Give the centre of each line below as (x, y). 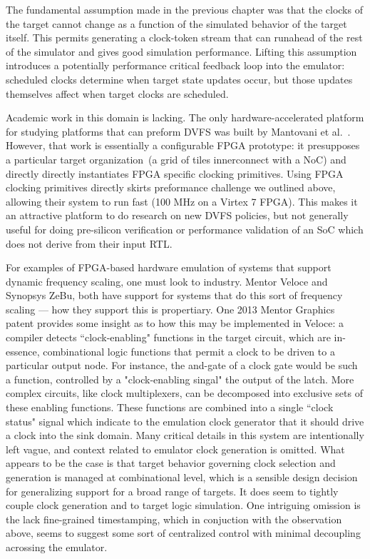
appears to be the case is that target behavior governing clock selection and (171, 463)
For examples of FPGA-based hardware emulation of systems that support (169, 267)
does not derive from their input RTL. (89, 243)
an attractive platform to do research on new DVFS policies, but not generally (177, 215)
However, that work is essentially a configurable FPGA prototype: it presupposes (183, 145)
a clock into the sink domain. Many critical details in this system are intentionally (185, 435)
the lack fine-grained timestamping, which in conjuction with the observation (174, 519)
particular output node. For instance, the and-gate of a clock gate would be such (182, 365)
